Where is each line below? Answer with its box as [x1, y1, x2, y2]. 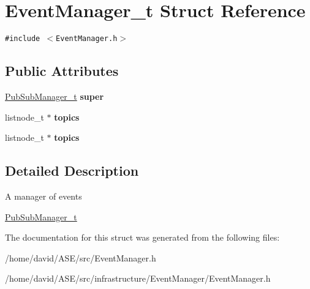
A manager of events [5, 189, 82, 202]
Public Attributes [5, 61, 119, 80]
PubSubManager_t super [5, 89, 104, 102]
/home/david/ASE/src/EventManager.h [5, 251, 156, 264]
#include [5, 34, 40, 43]
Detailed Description [5, 161, 139, 180]
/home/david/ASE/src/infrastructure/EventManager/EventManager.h [5, 272, 271, 285]
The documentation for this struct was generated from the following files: [5, 231, 280, 244]
